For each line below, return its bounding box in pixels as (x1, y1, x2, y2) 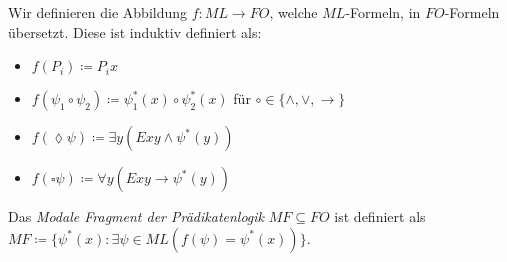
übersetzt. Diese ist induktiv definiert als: (8, 21, 262, 42)
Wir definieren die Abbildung (8, 2, 188, 22)
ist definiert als (334, 206, 426, 227)
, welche (269, 2, 318, 22)
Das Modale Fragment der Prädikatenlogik (8, 206, 265, 227)
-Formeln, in (345, 2, 421, 22)
